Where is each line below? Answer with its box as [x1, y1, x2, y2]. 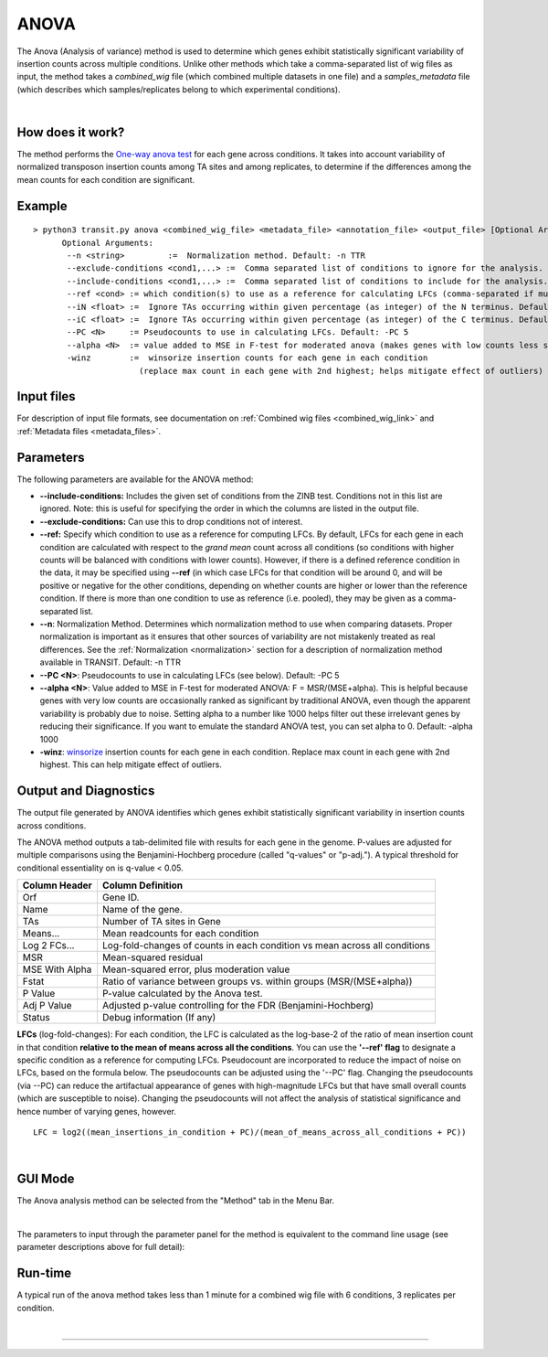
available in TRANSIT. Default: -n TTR [39, 657, 182, 668]
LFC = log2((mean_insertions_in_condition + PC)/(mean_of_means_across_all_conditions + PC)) [33, 1127, 467, 1138]
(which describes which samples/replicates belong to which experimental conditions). [16, 83, 342, 95]
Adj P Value [22, 999, 72, 1012]
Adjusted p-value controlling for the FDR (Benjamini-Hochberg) [101, 999, 374, 1012]
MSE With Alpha [22, 963, 92, 976]
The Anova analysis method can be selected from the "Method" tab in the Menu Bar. [16, 1195, 335, 1206]
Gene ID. [101, 892, 140, 904]
